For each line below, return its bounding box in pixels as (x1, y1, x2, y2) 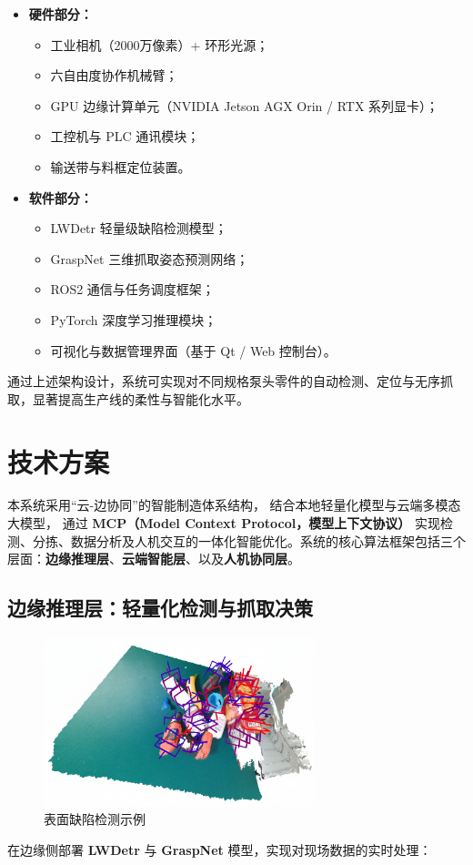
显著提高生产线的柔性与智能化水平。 (32, 389, 249, 408)
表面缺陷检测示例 (44, 809, 146, 829)
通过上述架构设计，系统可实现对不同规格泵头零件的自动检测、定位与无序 (7, 371, 440, 391)
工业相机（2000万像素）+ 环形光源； (50, 35, 269, 54)
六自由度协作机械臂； (50, 66, 178, 85)
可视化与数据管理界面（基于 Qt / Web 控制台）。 (50, 341, 337, 360)
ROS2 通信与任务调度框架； (50, 280, 215, 299)
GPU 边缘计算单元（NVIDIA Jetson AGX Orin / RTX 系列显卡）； (50, 96, 439, 115)
